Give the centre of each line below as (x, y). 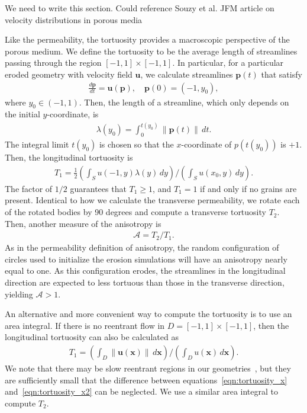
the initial (22, 114)
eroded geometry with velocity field (69, 74)
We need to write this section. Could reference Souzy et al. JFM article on (140, 8)
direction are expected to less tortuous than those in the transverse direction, (145, 282)
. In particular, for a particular (228, 63)
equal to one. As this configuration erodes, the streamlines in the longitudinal (145, 270)
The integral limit (37, 144)
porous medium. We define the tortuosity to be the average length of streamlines (151, 51)
